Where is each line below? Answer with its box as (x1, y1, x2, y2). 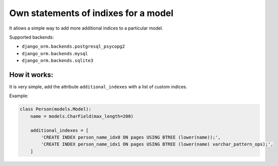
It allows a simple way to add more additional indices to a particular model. (9, 25, 163, 31)
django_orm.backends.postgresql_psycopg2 (22, 44, 125, 50)
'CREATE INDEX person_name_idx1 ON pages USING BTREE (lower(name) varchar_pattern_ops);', (41, 141, 273, 147)
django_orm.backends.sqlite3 (22, 58, 94, 64)
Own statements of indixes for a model (9, 8, 174, 19)
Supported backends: (9, 34, 54, 40)
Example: (9, 93, 29, 99)
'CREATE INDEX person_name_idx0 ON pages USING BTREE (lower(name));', (41, 134, 221, 140)
